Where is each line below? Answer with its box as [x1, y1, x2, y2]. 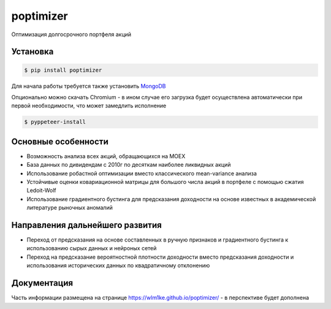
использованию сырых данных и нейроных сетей [26, 245, 157, 252]
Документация [11, 278, 74, 288]
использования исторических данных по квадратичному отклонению [26, 262, 210, 269]
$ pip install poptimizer [24, 66, 102, 74]
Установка [11, 47, 54, 57]
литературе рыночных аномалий [26, 204, 113, 212]
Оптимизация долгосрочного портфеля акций [11, 31, 132, 38]
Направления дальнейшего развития [11, 219, 162, 230]
